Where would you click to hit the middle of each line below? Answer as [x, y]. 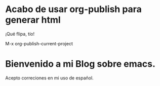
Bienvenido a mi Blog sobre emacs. [80, 64]
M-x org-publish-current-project [39, 43]
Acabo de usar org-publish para [73, 9]
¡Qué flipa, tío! [20, 34]
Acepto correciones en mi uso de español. [49, 78]
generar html [33, 20]
